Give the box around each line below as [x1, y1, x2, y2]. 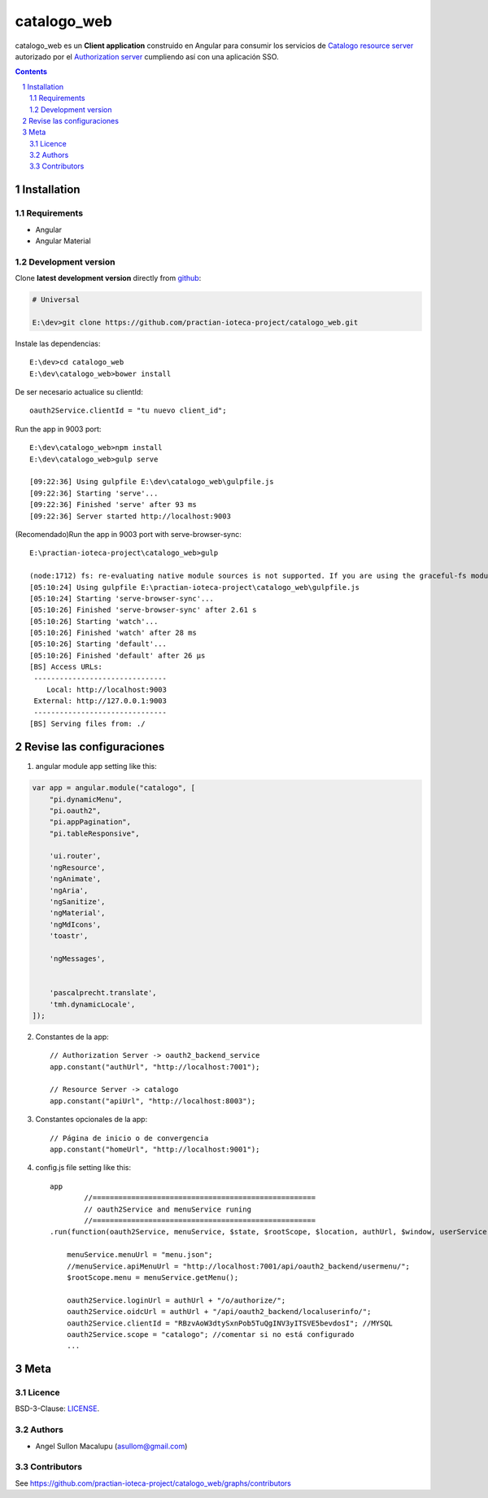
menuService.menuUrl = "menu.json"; [66, 1250, 213, 1260]
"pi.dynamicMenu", [49, 794, 123, 804]
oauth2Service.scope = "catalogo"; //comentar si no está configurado [66, 1330, 355, 1339]
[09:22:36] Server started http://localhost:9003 [29, 511, 232, 521]
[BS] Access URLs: [29, 662, 103, 671]
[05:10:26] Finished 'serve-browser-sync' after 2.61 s [29, 605, 257, 614]
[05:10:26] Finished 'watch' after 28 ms [29, 628, 197, 638]
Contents [15, 67, 48, 76]
